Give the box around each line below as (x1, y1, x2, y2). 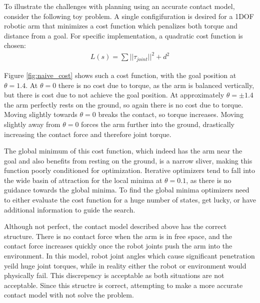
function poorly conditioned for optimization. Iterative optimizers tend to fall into (4, 165, 255, 175)
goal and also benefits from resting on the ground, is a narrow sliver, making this (4, 155, 252, 165)
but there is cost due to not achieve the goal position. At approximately (4, 89, 224, 100)
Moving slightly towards (4, 109, 77, 119)
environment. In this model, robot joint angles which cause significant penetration (4, 250, 255, 261)
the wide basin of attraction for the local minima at (4, 174, 162, 185)
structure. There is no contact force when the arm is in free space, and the (4, 230, 232, 241)
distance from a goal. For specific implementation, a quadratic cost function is (4, 30, 243, 40)
